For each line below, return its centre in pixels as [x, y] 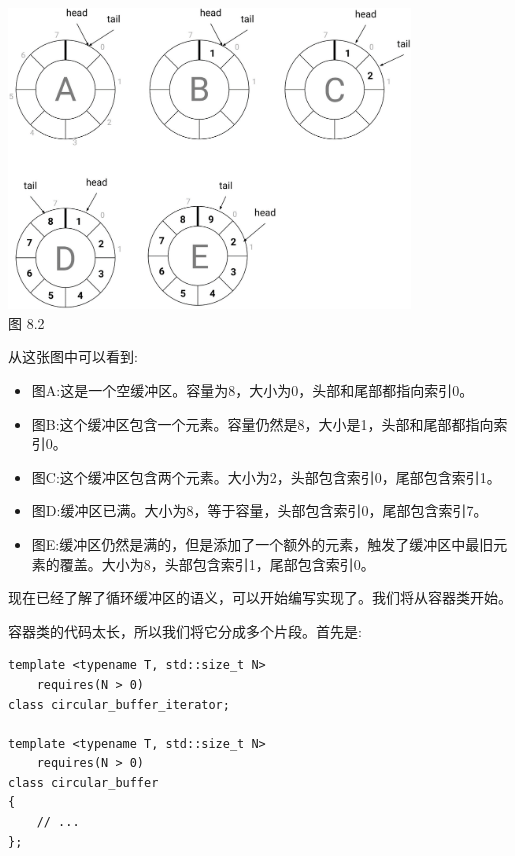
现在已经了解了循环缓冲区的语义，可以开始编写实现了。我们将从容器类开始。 [260, 597]
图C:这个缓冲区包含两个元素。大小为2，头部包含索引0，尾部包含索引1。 [266, 476]
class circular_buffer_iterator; [119, 704]
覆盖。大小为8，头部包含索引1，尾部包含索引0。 [217, 563]
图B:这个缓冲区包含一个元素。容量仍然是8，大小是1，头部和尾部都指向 [262, 423]
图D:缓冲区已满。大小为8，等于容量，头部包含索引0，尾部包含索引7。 [259, 510]
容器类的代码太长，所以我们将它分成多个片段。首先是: [185, 630]
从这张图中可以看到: [73, 356]
